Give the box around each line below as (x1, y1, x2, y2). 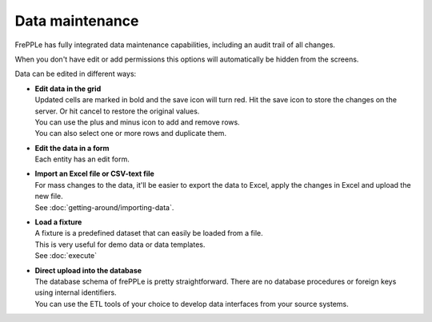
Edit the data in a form (34, 143, 110, 153)
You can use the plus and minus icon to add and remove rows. (34, 117, 240, 127)
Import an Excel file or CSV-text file (34, 169, 155, 179)
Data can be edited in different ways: (14, 69, 137, 79)
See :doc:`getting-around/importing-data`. (34, 202, 174, 212)
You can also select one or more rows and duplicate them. (34, 129, 227, 138)
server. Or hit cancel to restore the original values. (34, 106, 200, 116)
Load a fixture (34, 217, 82, 227)
